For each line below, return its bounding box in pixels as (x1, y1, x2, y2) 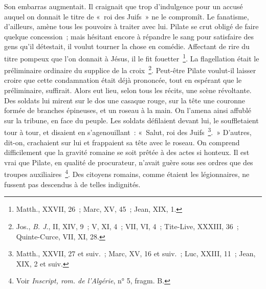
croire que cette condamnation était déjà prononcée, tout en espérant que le (4, 75, 242, 85)
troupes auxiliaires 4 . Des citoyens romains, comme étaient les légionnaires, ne (4, 167, 250, 180)
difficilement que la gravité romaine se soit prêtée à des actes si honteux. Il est (4, 147, 250, 158)
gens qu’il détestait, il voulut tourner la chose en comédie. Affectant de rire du (4, 41, 250, 52)
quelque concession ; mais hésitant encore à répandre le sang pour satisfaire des (4, 31, 254, 41)
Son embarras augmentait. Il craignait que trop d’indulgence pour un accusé (4, 1, 243, 11)
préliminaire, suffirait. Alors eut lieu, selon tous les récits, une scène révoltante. (4, 85, 252, 96)
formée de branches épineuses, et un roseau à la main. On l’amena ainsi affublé (4, 105, 252, 116)
